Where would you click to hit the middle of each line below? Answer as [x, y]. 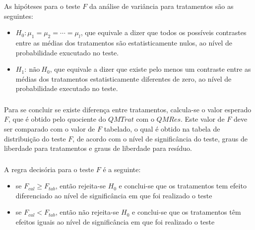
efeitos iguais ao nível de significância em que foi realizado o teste [115, 222]
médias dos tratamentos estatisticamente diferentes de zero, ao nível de [124, 78]
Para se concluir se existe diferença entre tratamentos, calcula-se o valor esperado [128, 109]
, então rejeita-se [80, 186]
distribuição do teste [35, 138]
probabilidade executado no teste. [67, 88]
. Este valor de [203, 119]
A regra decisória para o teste [49, 169]
